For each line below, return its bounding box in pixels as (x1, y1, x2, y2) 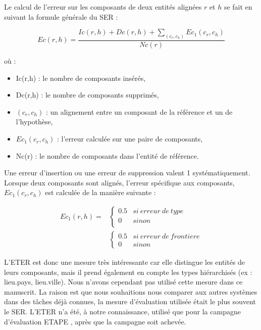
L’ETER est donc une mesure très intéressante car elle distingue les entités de (4, 257, 245, 267)
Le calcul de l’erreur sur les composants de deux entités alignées (4, 2, 202, 12)
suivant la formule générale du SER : (4, 11, 118, 22)
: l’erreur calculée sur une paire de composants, (57, 133, 203, 144)
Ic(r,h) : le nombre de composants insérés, (16, 72, 146, 83)
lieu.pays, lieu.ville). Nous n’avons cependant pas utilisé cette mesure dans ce (4, 276, 243, 287)
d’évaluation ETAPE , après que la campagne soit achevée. (4, 316, 186, 326)
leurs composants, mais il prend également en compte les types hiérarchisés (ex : (4, 266, 252, 277)
